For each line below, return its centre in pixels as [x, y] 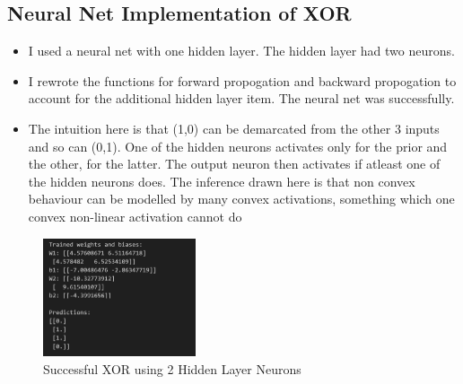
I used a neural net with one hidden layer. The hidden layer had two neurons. [241, 51]
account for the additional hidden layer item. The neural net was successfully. [241, 98]
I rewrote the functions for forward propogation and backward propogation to [242, 80]
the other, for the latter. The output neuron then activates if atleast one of [234, 164]
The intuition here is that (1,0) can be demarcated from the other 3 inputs [234, 128]
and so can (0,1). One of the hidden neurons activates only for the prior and [238, 146]
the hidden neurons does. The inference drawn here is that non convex [222, 181]
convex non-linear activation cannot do [135, 216]
